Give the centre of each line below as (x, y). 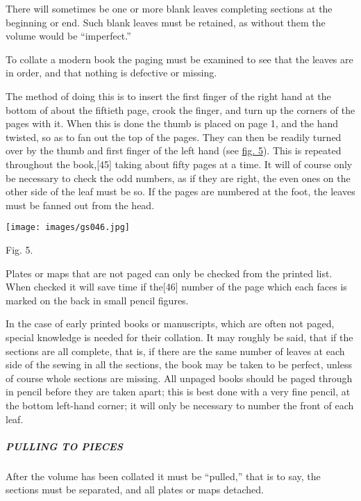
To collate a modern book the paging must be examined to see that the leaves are (179, 59)
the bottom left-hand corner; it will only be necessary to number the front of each (180, 405)
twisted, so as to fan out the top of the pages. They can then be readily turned (174, 137)
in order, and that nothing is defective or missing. (111, 73)
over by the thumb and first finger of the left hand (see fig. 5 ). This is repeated (174, 150)
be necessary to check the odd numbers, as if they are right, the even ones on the (178, 178)
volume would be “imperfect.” (68, 36)
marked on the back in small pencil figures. (97, 300)
